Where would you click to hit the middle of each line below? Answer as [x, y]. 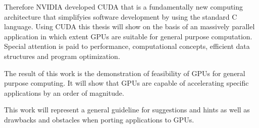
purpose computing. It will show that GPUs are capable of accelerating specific [126, 83]
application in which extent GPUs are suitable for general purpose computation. [128, 36]
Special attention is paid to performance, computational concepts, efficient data [127, 46]
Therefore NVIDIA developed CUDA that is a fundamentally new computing [124, 7]
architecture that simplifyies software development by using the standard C [121, 16]
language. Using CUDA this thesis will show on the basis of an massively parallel [129, 26]
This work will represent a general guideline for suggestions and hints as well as [127, 110]
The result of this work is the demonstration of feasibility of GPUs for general [125, 73]
